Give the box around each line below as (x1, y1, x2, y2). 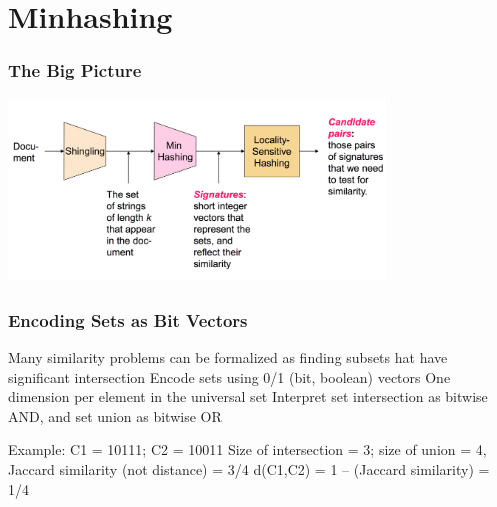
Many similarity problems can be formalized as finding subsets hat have (8, 347, 448, 368)
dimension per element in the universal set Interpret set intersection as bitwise (8, 386, 488, 407)
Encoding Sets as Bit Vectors (8, 307, 248, 332)
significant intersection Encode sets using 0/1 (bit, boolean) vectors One (8, 366, 451, 387)
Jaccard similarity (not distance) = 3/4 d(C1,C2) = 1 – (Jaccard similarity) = (8, 459, 490, 480)
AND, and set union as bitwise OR (8, 405, 222, 426)
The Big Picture (8, 58, 142, 83)
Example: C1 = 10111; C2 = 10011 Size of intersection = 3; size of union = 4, (8, 439, 487, 460)
